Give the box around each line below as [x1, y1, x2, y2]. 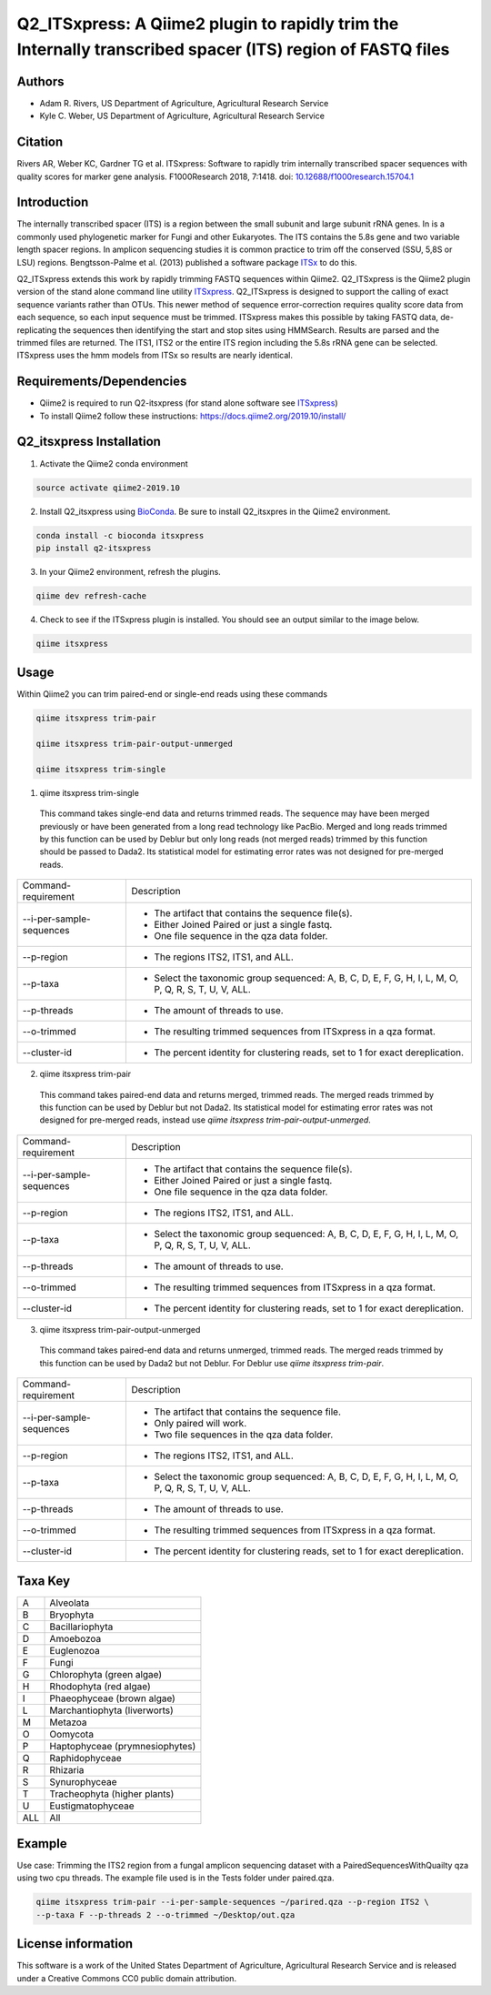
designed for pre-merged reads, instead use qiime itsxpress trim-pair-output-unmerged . [39, 1114, 372, 1125]
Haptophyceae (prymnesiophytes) [49, 1740, 196, 1753]
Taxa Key [16, 1574, 71, 1589]
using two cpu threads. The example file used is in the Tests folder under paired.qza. [16, 1872, 335, 1883]
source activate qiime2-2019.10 [35, 482, 181, 493]
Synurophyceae [49, 1776, 117, 1788]
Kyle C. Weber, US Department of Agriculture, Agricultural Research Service [39, 110, 325, 122]
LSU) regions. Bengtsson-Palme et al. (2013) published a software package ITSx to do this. [16, 257, 357, 267]
